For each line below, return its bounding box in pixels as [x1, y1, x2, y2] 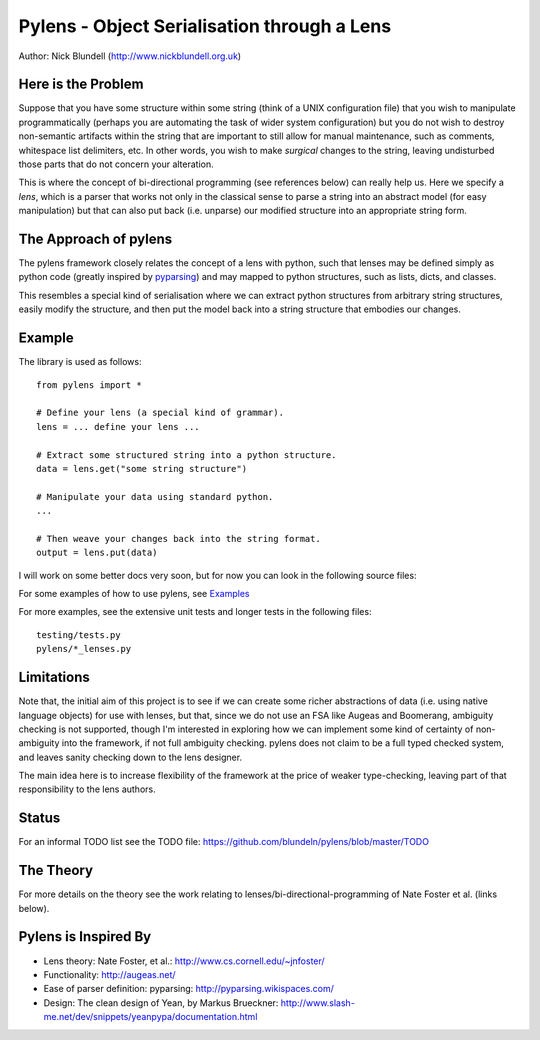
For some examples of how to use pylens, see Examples [18, 588, 250, 600]
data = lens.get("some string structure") [36, 463, 248, 474]
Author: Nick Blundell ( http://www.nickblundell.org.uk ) [18, 50, 242, 62]
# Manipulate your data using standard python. [36, 491, 274, 502]
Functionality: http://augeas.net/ [43, 968, 176, 980]
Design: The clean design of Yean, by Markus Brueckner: [43, 996, 279, 1009]
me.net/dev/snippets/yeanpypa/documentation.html [43, 1011, 258, 1023]
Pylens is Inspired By [18, 928, 152, 945]
